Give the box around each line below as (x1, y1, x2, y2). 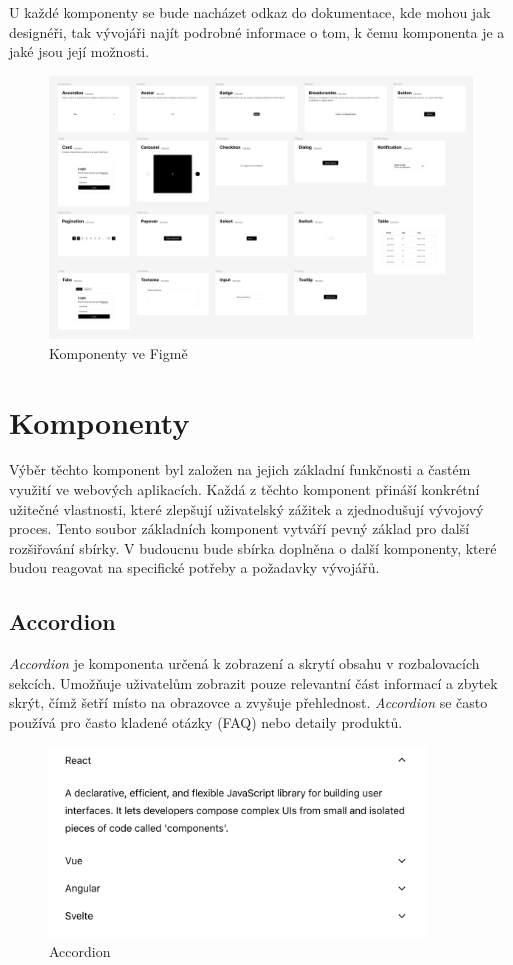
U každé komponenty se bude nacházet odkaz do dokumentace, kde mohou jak (9, 2, 491, 22)
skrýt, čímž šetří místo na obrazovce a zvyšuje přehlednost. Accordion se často (9, 692, 488, 713)
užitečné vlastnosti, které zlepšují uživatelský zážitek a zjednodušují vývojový (9, 498, 484, 519)
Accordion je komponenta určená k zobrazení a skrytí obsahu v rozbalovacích (9, 653, 480, 674)
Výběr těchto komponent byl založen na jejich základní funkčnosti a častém (9, 459, 471, 480)
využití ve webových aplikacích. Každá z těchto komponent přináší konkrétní (9, 479, 480, 500)
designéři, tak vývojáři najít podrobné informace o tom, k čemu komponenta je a (9, 21, 505, 42)
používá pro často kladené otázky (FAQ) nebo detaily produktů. (9, 711, 403, 732)
